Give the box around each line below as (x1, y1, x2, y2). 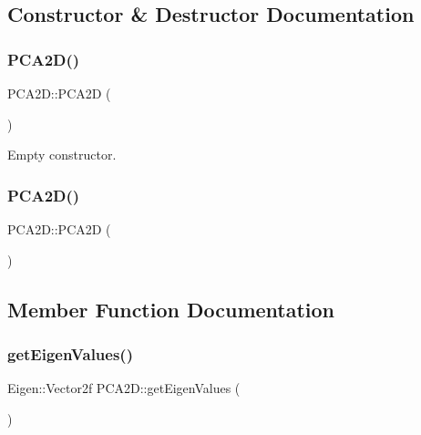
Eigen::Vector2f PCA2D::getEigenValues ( (7, 378, 241, 398)
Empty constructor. (7, 145, 117, 164)
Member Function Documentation (7, 295, 335, 323)
